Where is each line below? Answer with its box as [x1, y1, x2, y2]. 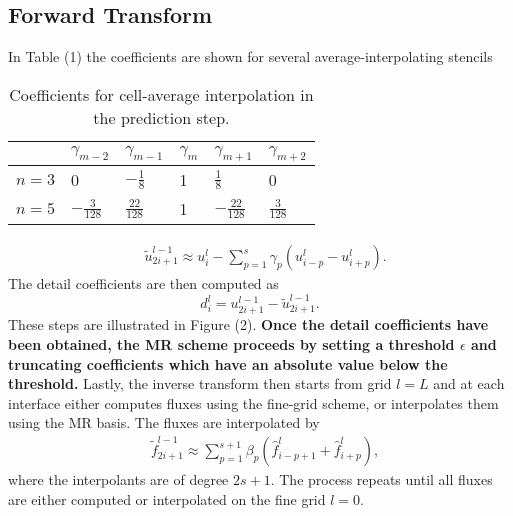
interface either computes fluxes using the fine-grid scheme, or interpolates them [8, 392, 499, 413]
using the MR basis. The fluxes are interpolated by [8, 412, 320, 433]
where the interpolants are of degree [8, 469, 229, 490]
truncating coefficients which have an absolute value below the [8, 353, 448, 374]
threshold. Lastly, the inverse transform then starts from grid [8, 373, 392, 394]
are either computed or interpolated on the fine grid [8, 488, 326, 509]
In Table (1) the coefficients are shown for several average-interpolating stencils [8, 46, 493, 67]
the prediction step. [93, 105, 230, 129]
